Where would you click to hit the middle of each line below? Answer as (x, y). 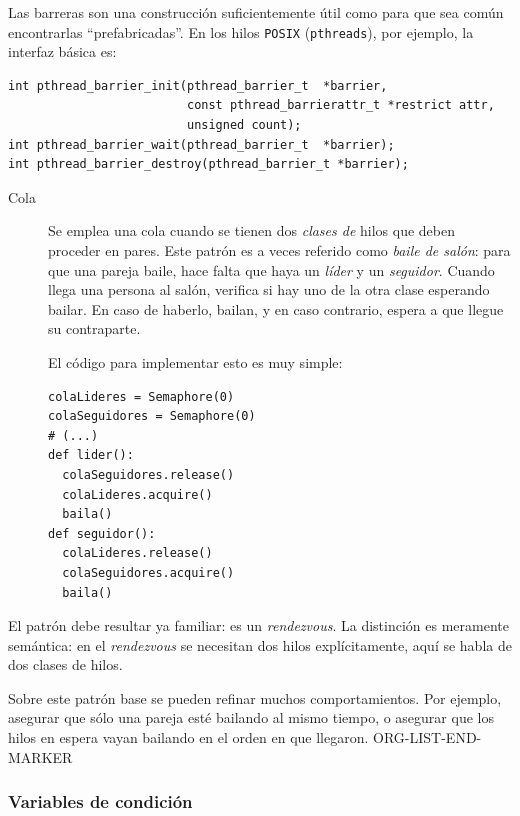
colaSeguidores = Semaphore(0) (152, 416)
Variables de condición (100, 801)
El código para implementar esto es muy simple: (195, 361)
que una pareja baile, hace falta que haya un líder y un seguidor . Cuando (271, 269)
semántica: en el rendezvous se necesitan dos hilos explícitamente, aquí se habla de (260, 644)
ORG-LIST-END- (427, 737)
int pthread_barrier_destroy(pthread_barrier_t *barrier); (208, 164)
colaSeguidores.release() (148, 474)
